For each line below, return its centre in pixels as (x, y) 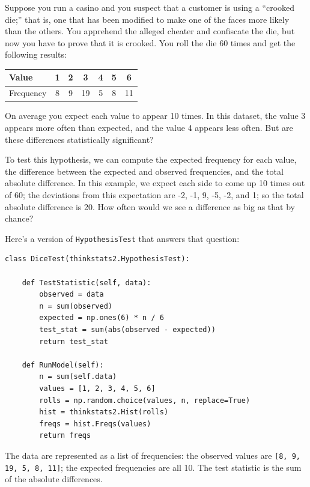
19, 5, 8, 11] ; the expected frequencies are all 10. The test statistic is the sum (153, 467)
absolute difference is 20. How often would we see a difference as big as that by (150, 206)
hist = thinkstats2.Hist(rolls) (104, 412)
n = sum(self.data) (78, 377)
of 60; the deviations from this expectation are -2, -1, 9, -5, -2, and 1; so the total (154, 194)
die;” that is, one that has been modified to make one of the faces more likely (147, 19)
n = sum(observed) (76, 306)
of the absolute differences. (54, 479)
